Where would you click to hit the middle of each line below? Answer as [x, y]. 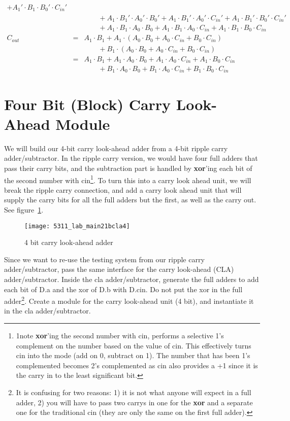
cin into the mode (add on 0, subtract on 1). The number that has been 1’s [133, 355]
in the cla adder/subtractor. [47, 311]
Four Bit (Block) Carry [88, 104]
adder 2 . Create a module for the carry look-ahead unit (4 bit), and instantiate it [129, 300]
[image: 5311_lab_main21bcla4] [77, 226]
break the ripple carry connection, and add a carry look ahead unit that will [123, 189]
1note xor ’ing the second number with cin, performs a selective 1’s [120, 336]
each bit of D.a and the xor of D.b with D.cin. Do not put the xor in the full [123, 289]
